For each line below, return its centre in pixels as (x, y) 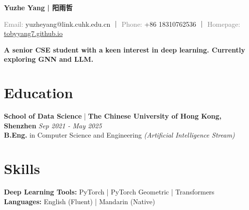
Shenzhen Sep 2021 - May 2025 (53, 125)
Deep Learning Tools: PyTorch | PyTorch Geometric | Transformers (109, 192)
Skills (22, 168)
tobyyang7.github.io (33, 33)
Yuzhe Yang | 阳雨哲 (38, 7)
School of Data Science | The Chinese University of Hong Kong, (113, 116)
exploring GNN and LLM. (49, 59)
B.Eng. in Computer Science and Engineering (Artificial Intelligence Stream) (119, 135)
